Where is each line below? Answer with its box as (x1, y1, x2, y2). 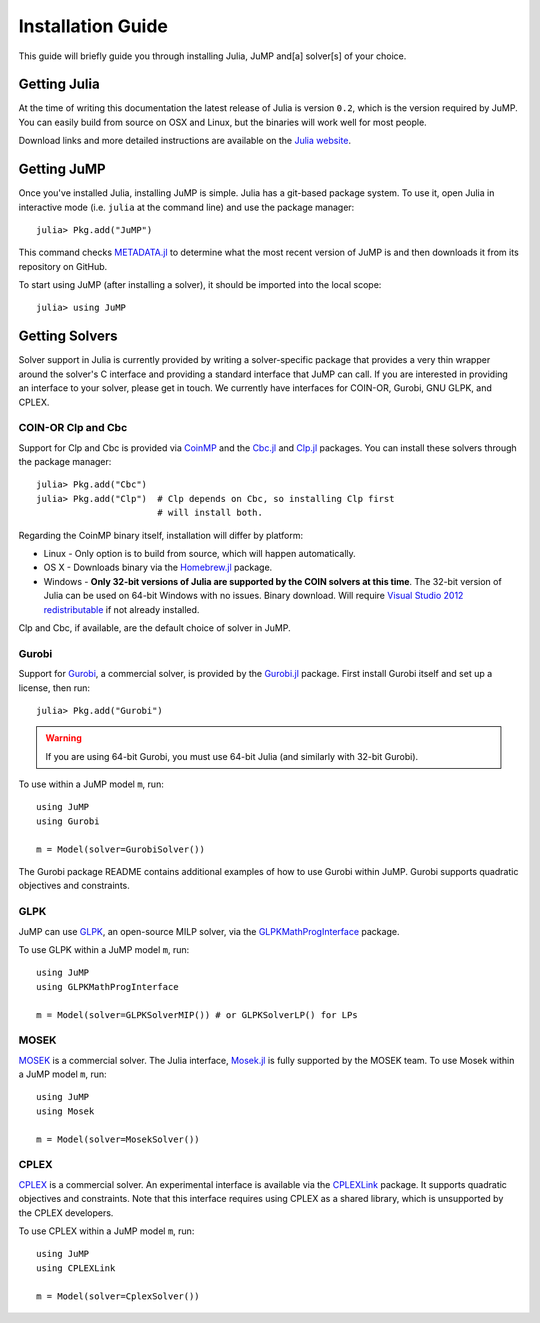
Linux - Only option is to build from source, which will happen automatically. (43, 548, 357, 560)
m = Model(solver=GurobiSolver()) (36, 843, 205, 855)
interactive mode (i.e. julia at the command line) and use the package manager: (18, 201, 355, 213)
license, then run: (18, 681, 90, 694)
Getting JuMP (18, 161, 106, 178)
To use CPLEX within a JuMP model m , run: (18, 1225, 195, 1237)
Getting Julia (18, 76, 100, 93)
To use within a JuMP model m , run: (18, 778, 164, 790)
